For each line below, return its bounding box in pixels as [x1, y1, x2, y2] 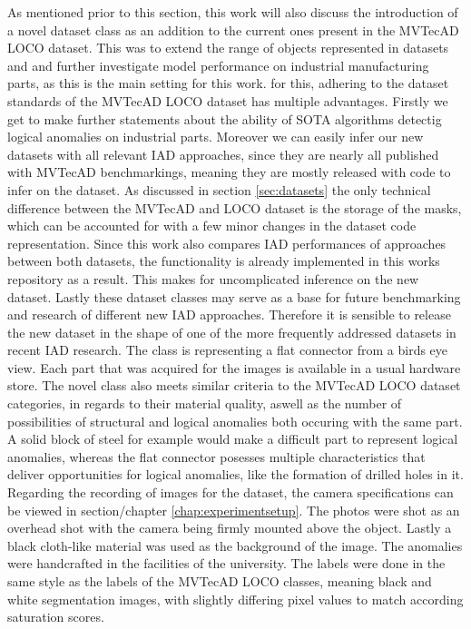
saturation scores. [7, 607, 104, 626]
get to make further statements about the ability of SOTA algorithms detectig [7, 109, 442, 128]
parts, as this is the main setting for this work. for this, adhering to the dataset [7, 74, 449, 93]
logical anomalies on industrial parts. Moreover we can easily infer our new [7, 127, 424, 146]
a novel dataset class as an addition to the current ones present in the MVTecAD [7, 20, 459, 39]
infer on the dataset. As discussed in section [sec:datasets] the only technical [7, 180, 431, 199]
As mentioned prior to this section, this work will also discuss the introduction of [7, 3, 458, 21]
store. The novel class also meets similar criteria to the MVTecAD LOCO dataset [7, 376, 461, 395]
